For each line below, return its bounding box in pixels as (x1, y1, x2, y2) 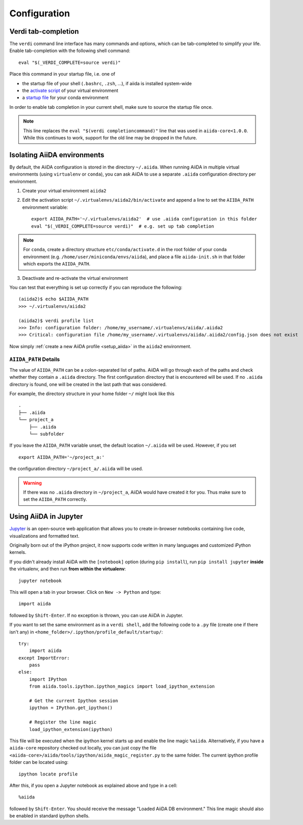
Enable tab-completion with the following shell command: (9, 47, 131, 54)
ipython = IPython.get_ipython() (29, 705, 113, 711)
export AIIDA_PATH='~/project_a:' (18, 454, 105, 460)
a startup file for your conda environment (22, 94, 109, 101)
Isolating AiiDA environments (9, 151, 105, 159)
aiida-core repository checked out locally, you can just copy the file (9, 745, 157, 751)
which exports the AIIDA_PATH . (23, 261, 91, 267)
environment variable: (22, 204, 68, 210)
